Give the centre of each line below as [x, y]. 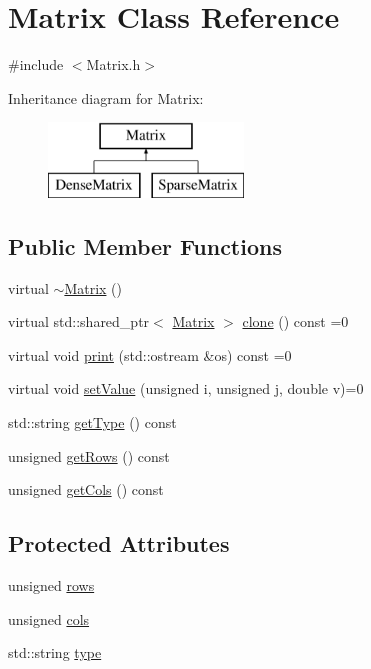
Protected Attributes [119, 543]
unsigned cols [49, 618]
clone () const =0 [295, 321]
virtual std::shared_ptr [79, 321]
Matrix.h [113, 64]
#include [36, 64]
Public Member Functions [145, 245]
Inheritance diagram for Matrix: [106, 97]
